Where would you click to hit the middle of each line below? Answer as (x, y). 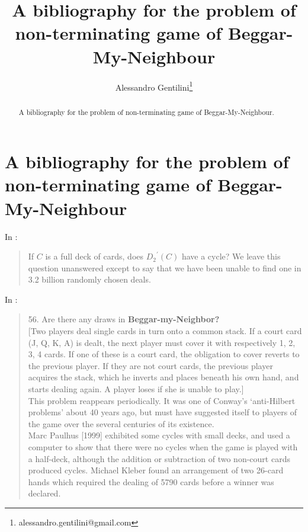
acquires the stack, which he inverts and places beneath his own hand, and (163, 377)
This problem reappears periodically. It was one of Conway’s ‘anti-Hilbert (162, 400)
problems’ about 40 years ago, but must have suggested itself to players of (163, 412)
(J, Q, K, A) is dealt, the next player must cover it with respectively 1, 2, (162, 342)
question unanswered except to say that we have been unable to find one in (165, 267)
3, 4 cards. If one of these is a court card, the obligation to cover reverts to (164, 354)
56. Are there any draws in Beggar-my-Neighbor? (124, 319)
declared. (44, 493)
